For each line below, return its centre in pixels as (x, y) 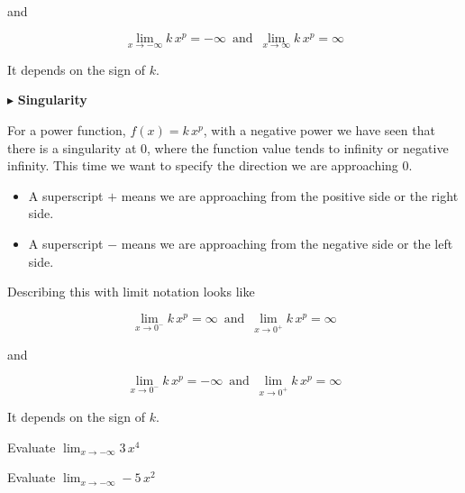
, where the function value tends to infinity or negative (298, 147)
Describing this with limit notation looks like (131, 292)
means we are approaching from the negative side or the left (287, 244)
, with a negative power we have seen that (319, 130)
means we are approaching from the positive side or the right (290, 195)
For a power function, (67, 130)
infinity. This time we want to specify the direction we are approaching (203, 165)
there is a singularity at (72, 147)
